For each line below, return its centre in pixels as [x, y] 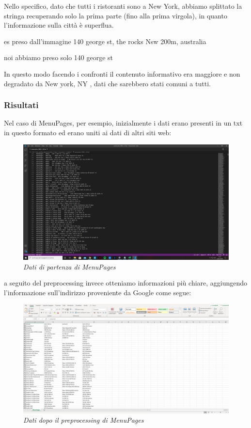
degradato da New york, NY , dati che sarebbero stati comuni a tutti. [107, 83]
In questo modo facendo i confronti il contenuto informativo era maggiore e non [122, 73]
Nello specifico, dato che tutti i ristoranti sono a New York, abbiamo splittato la [123, 6]
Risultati [21, 105]
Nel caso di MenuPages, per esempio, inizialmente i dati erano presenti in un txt [123, 123]
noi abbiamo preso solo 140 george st [59, 57]
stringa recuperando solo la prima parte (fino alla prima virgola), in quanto [116, 15]
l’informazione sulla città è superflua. [59, 25]
